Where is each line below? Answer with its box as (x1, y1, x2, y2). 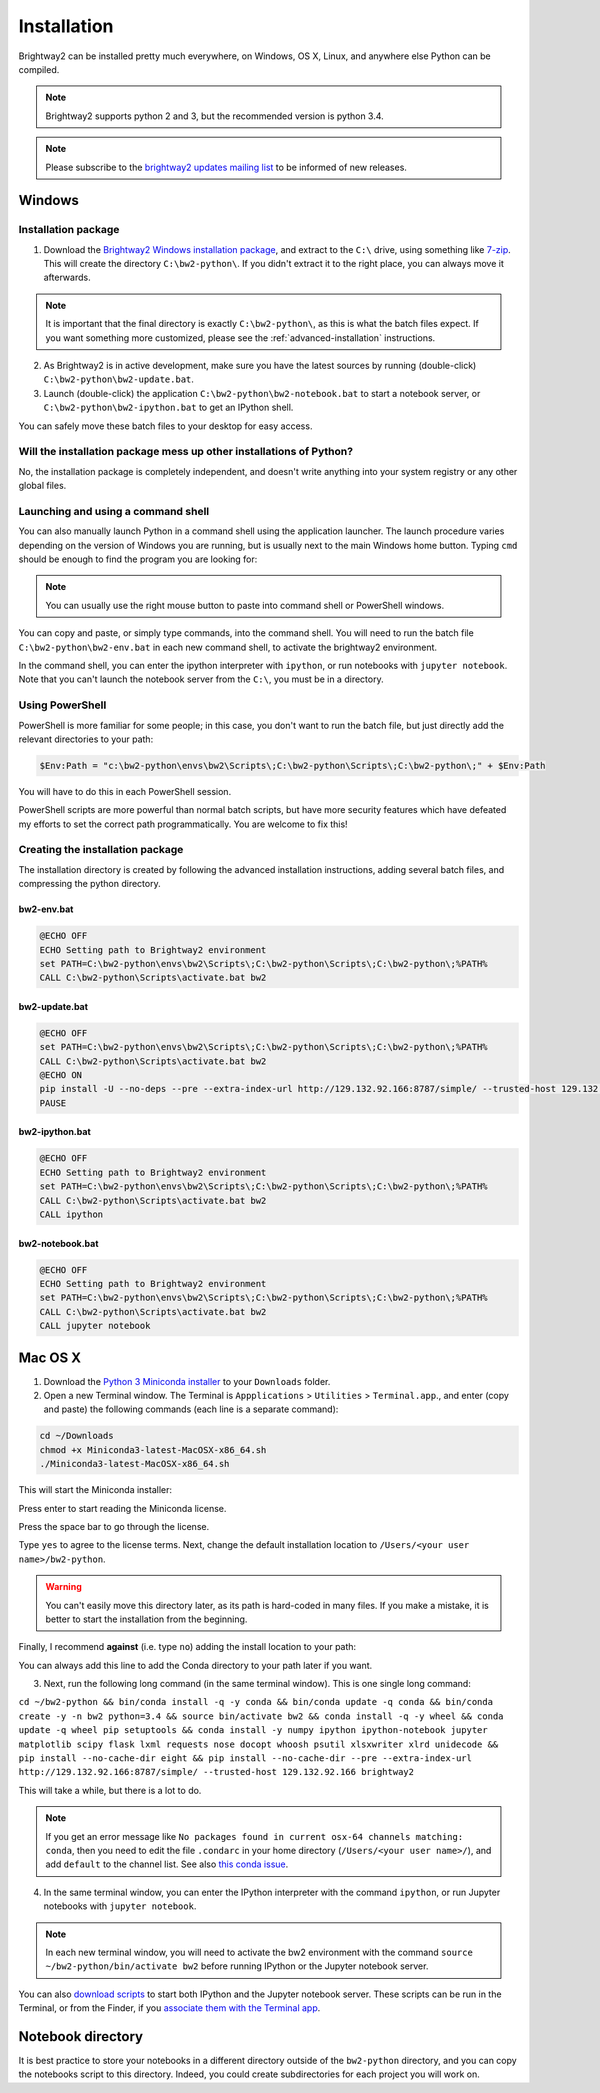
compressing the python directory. (18, 878, 161, 890)
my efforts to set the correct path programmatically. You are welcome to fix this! (18, 818, 349, 830)
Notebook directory (18, 2028, 144, 2045)
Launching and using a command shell (18, 504, 210, 518)
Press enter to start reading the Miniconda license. (18, 1502, 227, 1514)
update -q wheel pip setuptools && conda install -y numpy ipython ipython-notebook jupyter (18, 1725, 489, 1736)
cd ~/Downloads (39, 1430, 114, 1442)
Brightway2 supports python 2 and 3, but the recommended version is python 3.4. (45, 110, 384, 122)
